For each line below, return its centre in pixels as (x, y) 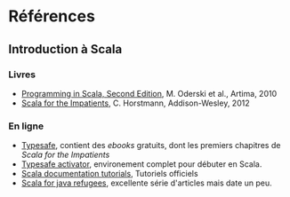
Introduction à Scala (65, 49)
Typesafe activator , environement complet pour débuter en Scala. (141, 164)
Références (52, 16)
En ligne (26, 126)
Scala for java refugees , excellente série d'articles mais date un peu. (146, 183)
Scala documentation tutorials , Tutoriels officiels (109, 174)
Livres (22, 75)
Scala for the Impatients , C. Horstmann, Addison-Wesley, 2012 (135, 103)
